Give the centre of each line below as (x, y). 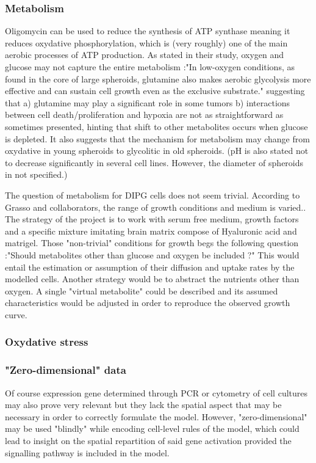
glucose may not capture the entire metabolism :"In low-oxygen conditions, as (150, 67)
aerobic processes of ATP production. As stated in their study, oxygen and (145, 55)
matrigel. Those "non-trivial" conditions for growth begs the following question (152, 243)
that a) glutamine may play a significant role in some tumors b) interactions (148, 102)
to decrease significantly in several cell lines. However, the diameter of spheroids (154, 162)
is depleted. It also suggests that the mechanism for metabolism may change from (157, 138)
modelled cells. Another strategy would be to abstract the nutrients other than (152, 279)
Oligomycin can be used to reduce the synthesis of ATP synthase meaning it (148, 31)
